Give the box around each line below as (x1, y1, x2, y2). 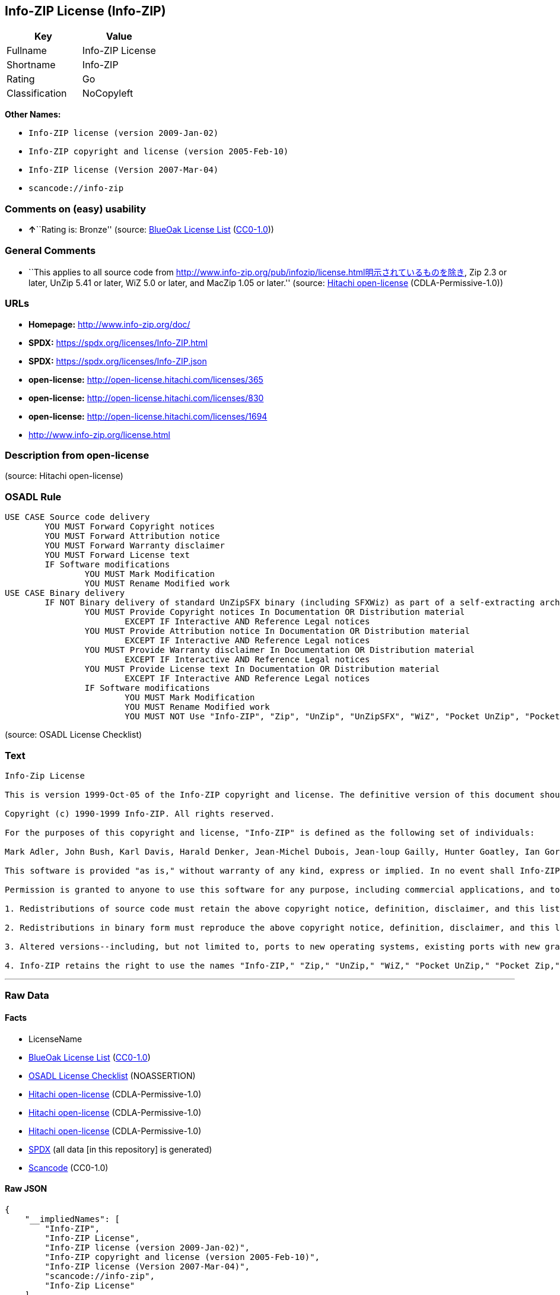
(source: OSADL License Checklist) (5, 729, 142, 740)
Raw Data (5, 989, 49, 1002)
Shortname (7, 59, 56, 71)
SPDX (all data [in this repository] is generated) (28, 1144, 212, 1154)
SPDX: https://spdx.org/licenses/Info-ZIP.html (28, 337, 208, 348)
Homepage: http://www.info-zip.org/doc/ (28, 319, 190, 329)
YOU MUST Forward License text (44, 550, 190, 560)
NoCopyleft (82, 87, 133, 100)
